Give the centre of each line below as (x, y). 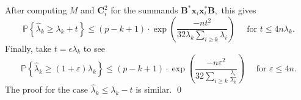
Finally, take (28, 48)
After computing (36, 10)
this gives (239, 10)
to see (94, 48)
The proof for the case (46, 89)
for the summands (144, 10)
